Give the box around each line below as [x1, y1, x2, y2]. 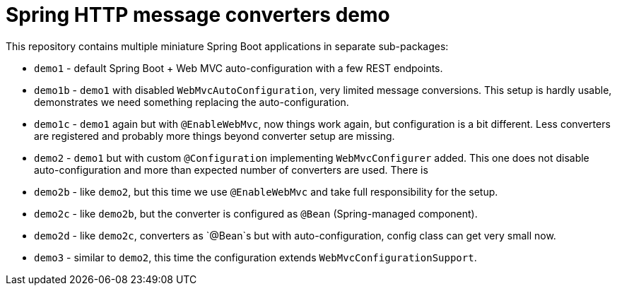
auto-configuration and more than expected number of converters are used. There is [34, 163, 428, 176]
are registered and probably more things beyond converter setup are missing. [34, 129, 395, 142]
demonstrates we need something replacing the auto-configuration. [34, 95, 349, 108]
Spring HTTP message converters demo [6, 3, 390, 27]
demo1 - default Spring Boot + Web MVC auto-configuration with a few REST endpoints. [34, 61, 443, 74]
